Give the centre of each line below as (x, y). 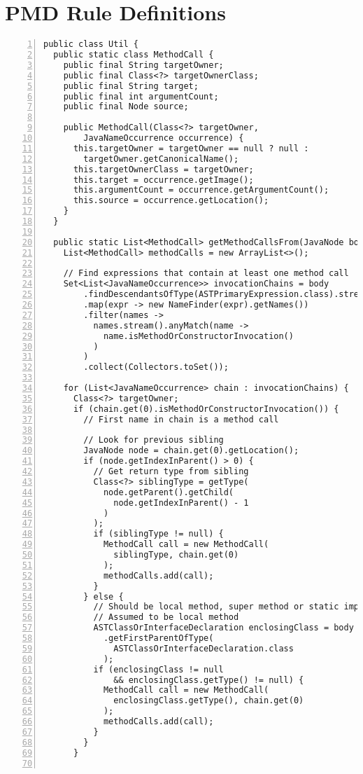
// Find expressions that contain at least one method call (206, 274)
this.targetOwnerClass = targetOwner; (163, 169)
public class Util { (91, 44)
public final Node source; (126, 107)
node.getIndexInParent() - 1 (181, 503)
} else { (104, 596)
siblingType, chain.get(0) (176, 555)
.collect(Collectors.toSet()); (156, 367)
